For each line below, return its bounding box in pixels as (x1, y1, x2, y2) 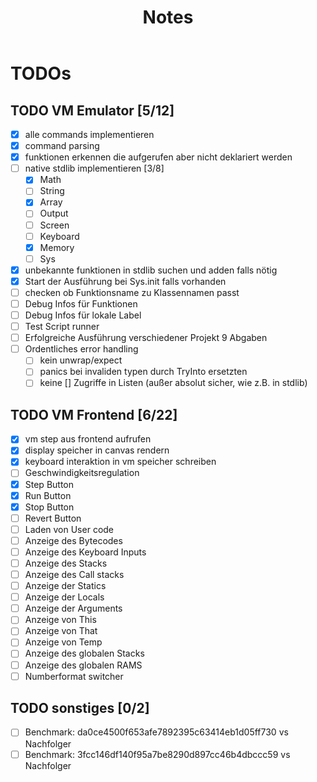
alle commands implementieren (24, 129, 155, 140)
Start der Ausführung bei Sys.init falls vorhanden (24, 275, 227, 287)
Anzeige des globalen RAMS (24, 659, 143, 671)
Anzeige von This (24, 614, 97, 626)
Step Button (24, 478, 75, 490)
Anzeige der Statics (24, 580, 107, 592)
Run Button (24, 489, 72, 501)
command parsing (24, 140, 100, 152)
